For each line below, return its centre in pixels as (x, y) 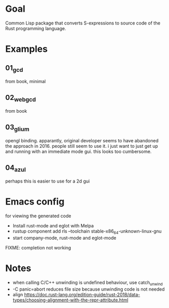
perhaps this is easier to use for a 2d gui (48, 181)
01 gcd (14, 68)
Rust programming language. (36, 28)
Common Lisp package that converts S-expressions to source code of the (83, 23)
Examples (26, 49)
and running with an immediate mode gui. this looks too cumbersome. (78, 151)
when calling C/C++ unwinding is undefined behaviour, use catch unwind (88, 283)
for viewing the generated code (38, 216)
